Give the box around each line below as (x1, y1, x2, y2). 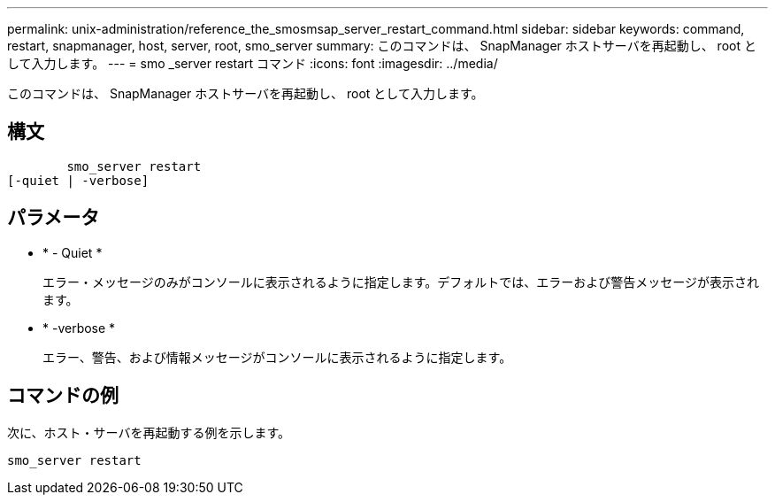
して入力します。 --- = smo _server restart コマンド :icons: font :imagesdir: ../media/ (7, 56, 498, 71)
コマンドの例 (7, 384, 119, 407)
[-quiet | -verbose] (7, 173, 150, 188)
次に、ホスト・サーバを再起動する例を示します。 (7, 424, 291, 440)
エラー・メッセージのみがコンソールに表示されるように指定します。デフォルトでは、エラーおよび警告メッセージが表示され (42, 274, 760, 290)
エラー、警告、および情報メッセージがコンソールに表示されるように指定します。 (42, 349, 512, 365)
